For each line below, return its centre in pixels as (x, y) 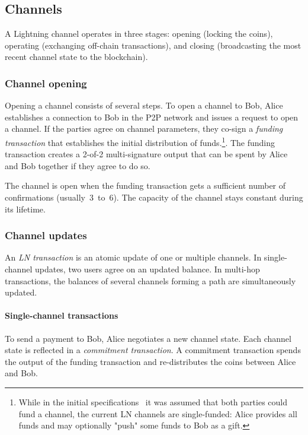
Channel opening (46, 83)
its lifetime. (25, 209)
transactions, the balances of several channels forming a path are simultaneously (150, 280)
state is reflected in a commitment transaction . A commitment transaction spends (153, 350)
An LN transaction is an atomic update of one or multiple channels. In (133, 257)
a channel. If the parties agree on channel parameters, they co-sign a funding (144, 128)
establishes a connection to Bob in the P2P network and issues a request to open (152, 117)
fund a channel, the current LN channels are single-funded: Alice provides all (158, 413)
